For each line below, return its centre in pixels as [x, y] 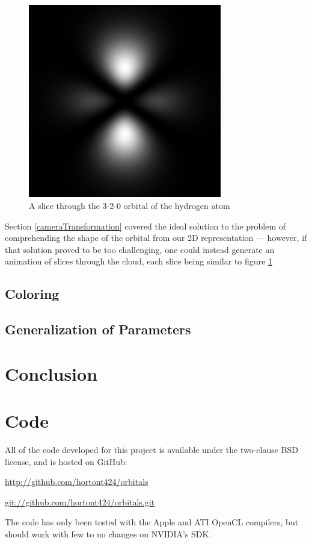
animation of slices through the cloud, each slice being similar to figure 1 [139, 261]
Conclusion [51, 373]
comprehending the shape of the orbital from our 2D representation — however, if [156, 238]
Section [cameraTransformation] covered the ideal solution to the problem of [145, 226]
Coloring [32, 294]
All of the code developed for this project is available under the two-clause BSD [151, 449]
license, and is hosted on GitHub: [66, 461]
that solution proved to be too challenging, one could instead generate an [140, 249]
